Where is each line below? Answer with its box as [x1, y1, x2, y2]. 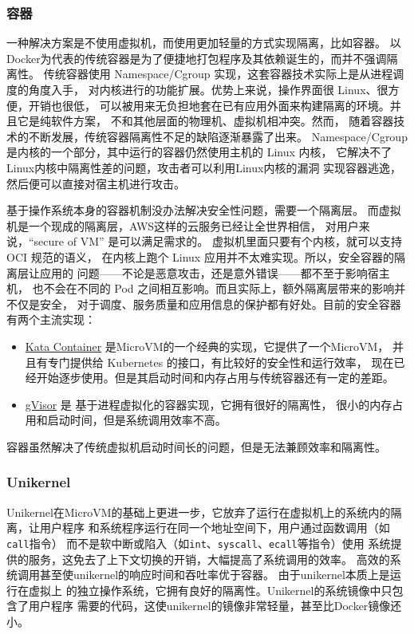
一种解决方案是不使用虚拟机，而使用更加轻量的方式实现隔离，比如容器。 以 [6, 34, 401, 51]
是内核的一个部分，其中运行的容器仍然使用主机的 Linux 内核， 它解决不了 [6, 144, 392, 160]
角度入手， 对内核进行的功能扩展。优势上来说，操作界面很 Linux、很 [28, 81, 388, 97]
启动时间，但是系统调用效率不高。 [47, 412, 227, 428]
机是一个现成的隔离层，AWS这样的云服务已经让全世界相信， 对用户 [6, 217, 359, 234]
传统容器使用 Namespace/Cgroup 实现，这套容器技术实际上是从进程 [43, 65, 393, 82]
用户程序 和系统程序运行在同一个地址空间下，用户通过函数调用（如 [39, 519, 390, 536]
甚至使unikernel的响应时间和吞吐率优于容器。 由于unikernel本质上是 [39, 566, 390, 583]
